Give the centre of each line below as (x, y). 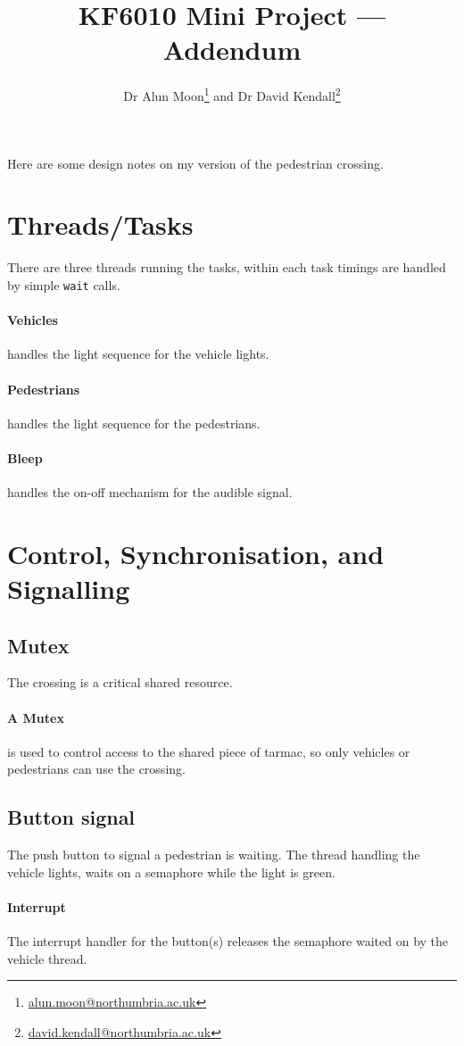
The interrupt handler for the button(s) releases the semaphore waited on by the (228, 941)
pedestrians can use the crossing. (96, 769)
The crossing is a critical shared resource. (120, 682)
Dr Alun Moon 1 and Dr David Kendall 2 (232, 94)
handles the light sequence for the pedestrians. (134, 423)
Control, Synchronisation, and (196, 553)
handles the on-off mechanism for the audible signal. (150, 492)
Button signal (71, 817)
